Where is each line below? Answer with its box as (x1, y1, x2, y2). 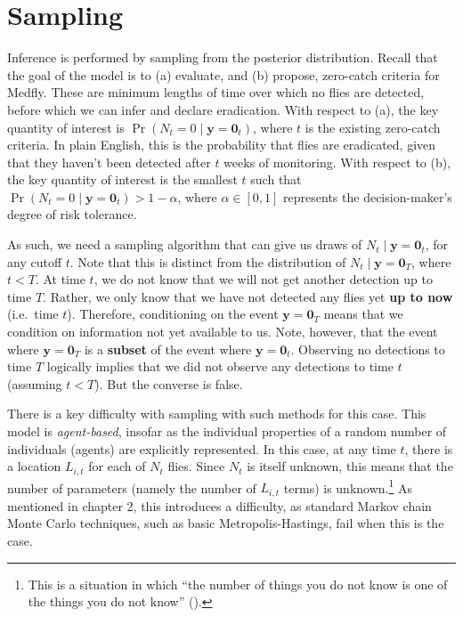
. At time (35, 270, 85, 288)
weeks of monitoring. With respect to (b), (223, 152, 451, 171)
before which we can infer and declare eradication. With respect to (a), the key (7, 100, 439, 118)
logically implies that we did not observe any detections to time (46, 357, 394, 376)
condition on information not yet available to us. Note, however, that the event (7, 322, 438, 341)
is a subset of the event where (84, 339, 252, 358)
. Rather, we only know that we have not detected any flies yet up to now (43, 287, 453, 305)
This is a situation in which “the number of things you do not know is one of (28, 574, 448, 593)
